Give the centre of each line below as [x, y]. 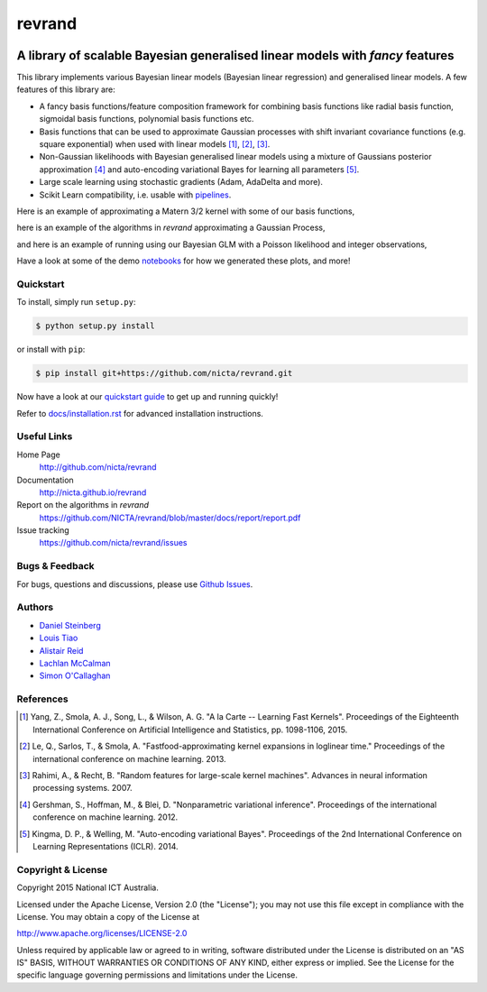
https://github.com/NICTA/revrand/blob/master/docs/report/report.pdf [170, 518]
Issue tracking [43, 530]
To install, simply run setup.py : [76, 302]
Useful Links [45, 436]
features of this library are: [66, 89]
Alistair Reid [61, 650]
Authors [35, 607]
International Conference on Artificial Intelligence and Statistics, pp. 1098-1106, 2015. [190, 730]
